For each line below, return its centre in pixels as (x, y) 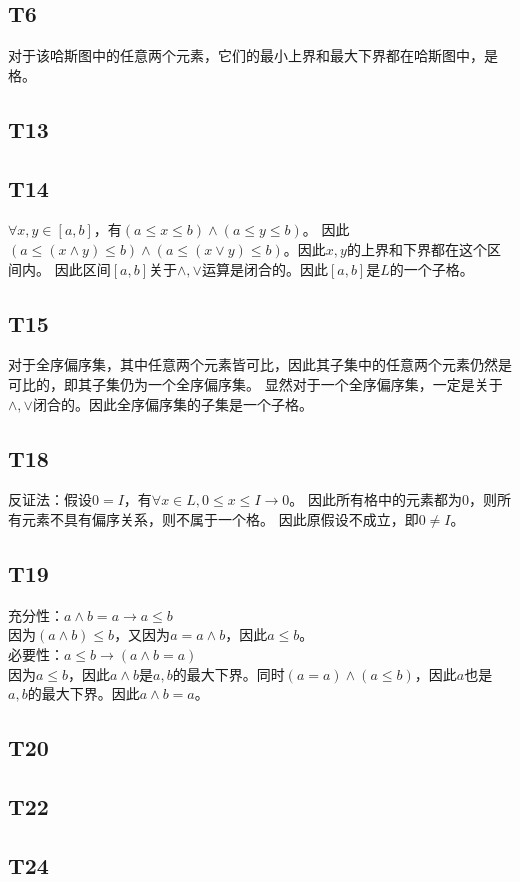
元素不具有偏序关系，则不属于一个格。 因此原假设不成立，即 (220, 518)
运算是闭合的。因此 (264, 268)
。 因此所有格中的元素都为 (375, 499)
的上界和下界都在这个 (416, 248)
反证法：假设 (50, 499)
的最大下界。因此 (83, 693)
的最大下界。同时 (228, 673)
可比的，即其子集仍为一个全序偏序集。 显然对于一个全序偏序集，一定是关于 (255, 383)
